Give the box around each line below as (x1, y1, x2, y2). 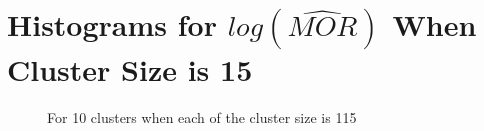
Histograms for (7, 4, 217, 45)
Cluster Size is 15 (7, 49, 253, 90)
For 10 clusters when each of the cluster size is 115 (47, 107, 357, 128)
